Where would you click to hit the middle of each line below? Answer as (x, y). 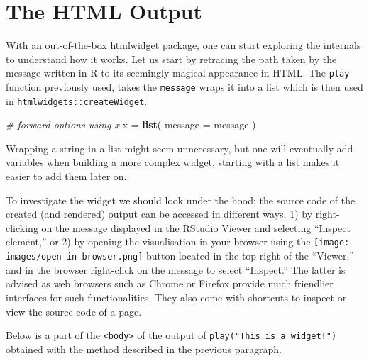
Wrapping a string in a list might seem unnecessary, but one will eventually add (180, 148)
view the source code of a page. (74, 311)
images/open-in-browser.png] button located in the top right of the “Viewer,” (180, 256)
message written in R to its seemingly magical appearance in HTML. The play (178, 73)
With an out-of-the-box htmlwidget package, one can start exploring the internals (183, 45)
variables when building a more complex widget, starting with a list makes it (173, 162)
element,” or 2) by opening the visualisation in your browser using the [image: (178, 241)
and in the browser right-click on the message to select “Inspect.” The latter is (176, 269)
